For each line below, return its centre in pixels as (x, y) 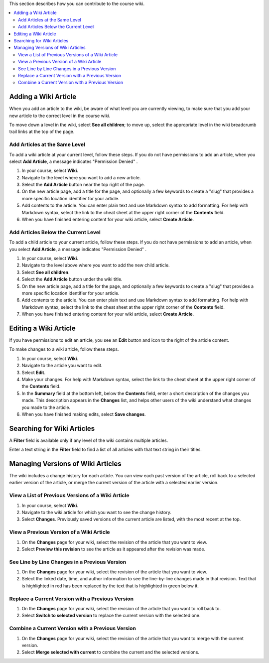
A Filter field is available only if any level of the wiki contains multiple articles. (89, 440)
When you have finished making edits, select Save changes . (84, 414)
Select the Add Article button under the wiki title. (72, 279)
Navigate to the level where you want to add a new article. (81, 177)
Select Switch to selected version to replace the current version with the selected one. (111, 616)
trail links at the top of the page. (42, 132)
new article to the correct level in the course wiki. (60, 116)
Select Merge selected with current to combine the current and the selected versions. (110, 652)
